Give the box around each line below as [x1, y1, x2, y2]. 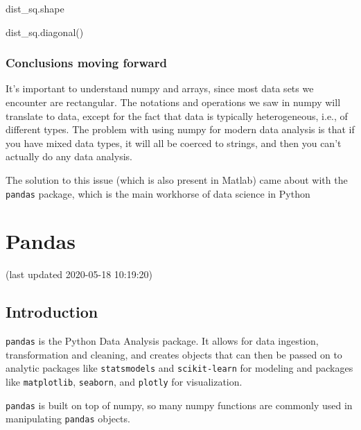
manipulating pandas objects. [6, 411, 130, 426]
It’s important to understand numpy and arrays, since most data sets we [6, 81, 314, 96]
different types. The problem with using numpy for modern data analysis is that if [6, 122, 355, 137]
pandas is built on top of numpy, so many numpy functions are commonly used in [6, 397, 353, 412]
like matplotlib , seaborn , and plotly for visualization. [6, 375, 243, 389]
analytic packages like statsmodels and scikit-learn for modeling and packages [6, 361, 353, 375]
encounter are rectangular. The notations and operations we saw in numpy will [6, 95, 341, 109]
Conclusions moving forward [6, 54, 167, 71]
